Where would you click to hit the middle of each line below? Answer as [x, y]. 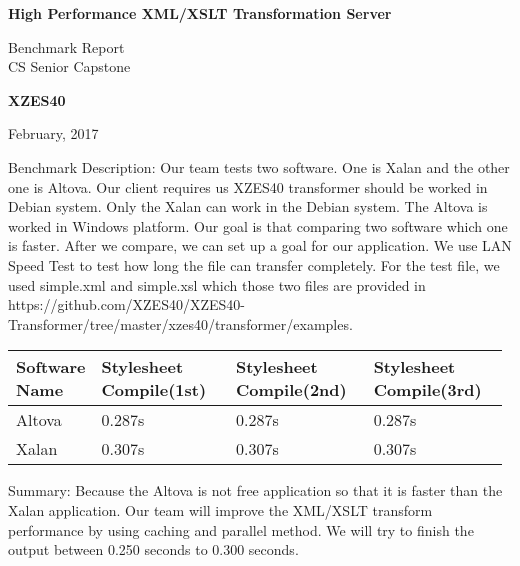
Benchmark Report [66, 46]
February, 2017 [53, 133]
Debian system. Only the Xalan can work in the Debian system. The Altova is [248, 206]
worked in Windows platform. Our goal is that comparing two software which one [258, 225]
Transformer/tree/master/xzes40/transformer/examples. [180, 323]
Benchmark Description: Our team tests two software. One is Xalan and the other [259, 166]
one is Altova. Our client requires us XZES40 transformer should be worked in [248, 186]
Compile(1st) [154, 390]
